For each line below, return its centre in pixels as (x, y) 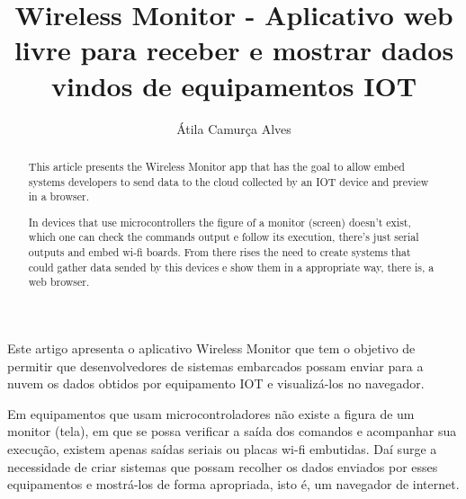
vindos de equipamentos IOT (234, 85)
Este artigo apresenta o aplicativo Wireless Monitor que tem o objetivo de (211, 348)
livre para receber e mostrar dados (234, 50)
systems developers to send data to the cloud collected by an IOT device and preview (229, 181)
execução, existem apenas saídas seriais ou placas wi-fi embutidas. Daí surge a (222, 449)
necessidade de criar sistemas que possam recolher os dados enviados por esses (223, 466)
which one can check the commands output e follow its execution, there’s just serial (224, 237)
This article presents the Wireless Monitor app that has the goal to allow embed (216, 166)
